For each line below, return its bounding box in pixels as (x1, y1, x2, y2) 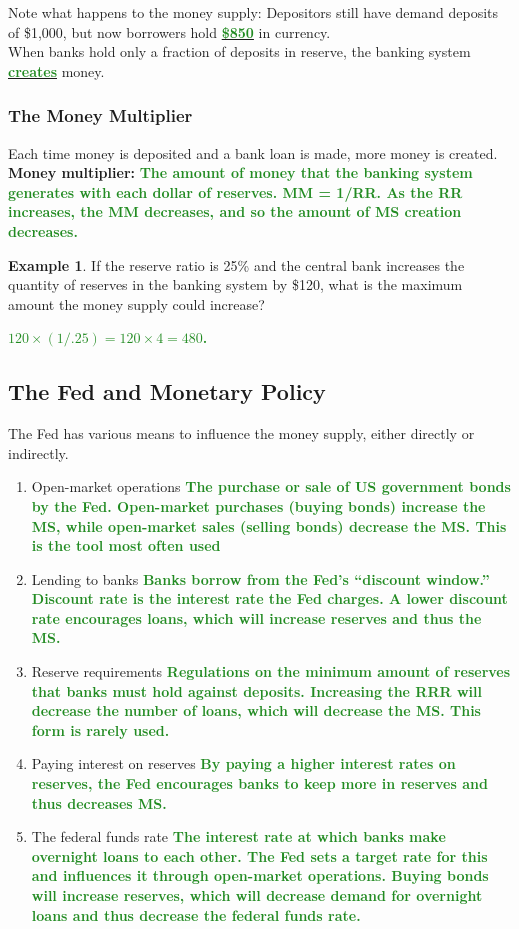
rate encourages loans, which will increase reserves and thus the (31, 607, 482, 628)
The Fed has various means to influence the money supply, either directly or (8, 423, 475, 444)
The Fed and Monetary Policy (8, 376, 326, 407)
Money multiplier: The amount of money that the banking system (8, 162, 473, 183)
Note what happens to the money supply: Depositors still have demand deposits (8, 2, 498, 22)
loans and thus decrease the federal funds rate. (31, 904, 361, 925)
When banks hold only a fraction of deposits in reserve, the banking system (8, 41, 471, 62)
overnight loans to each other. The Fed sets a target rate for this (31, 845, 488, 866)
